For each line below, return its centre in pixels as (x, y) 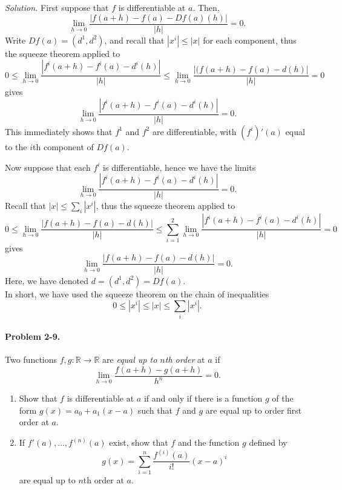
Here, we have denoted (47, 280)
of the (283, 398)
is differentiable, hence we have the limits (179, 167)
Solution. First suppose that (57, 7)
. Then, (206, 7)
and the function (209, 442)
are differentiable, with (194, 131)
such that (155, 410)
